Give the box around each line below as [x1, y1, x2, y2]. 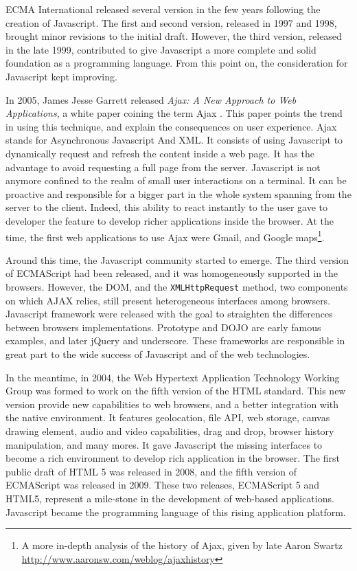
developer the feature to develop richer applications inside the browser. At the [5, 213, 334, 227]
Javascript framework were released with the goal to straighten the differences [5, 306, 333, 321]
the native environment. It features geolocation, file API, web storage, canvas [5, 410, 330, 425]
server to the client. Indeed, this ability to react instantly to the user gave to [5, 200, 328, 214]
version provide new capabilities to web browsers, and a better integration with [5, 396, 339, 411]
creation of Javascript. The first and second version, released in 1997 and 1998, [5, 15, 337, 30]
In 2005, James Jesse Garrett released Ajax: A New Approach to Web [5, 92, 297, 107]
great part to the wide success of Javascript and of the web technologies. [5, 346, 310, 361]
